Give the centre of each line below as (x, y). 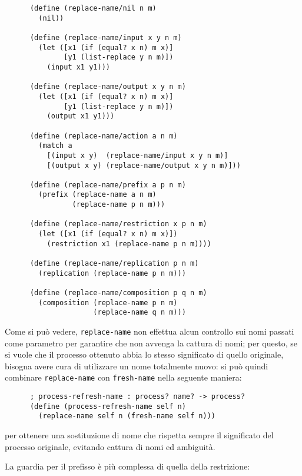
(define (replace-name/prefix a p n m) (108, 185)
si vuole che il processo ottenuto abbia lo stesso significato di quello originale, (144, 354)
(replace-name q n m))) (140, 313)
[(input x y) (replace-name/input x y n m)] (137, 155)
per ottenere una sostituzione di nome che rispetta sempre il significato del (139, 435)
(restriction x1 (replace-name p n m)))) (129, 244)
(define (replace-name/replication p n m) (114, 264)
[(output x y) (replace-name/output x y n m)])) (144, 165)
